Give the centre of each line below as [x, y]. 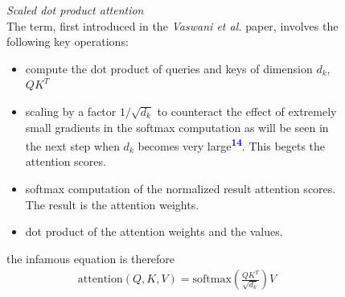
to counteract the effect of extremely [247, 111]
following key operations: [68, 41]
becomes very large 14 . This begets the [232, 144]
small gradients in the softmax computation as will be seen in [177, 127]
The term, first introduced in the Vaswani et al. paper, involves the [172, 25]
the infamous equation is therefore [91, 258]
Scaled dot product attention [75, 10]
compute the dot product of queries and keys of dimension [169, 68]
